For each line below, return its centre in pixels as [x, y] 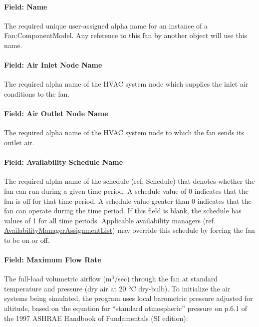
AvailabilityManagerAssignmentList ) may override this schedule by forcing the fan [129, 230]
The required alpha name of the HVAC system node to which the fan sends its [124, 132]
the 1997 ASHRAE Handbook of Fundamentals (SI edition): [96, 318]
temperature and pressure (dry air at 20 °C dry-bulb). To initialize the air [117, 288]
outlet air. [19, 142]
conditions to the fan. [37, 93]
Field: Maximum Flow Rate [53, 260]
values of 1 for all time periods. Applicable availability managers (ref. [110, 220]
